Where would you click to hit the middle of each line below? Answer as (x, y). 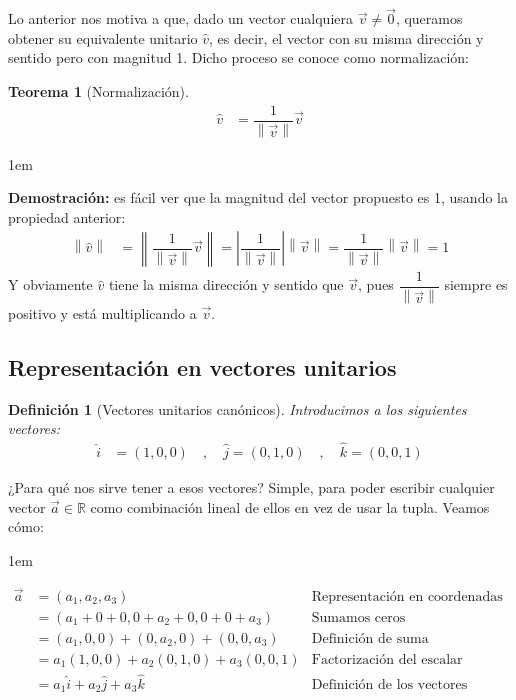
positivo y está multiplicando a (102, 312)
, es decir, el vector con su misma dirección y (346, 37)
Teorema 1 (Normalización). (98, 91)
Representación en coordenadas (407, 596)
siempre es (476, 284)
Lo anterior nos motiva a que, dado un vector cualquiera (180, 18)
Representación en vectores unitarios (202, 366)
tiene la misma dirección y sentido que (226, 284)
